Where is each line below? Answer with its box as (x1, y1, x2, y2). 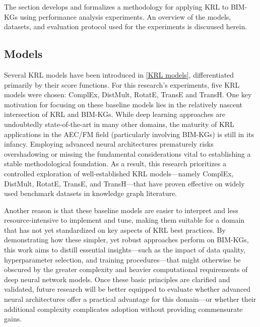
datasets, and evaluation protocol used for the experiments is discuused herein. (4, 21, 247, 32)
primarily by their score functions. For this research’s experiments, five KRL (4, 79, 240, 90)
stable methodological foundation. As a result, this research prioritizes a (4, 158, 226, 169)
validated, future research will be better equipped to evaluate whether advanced (4, 284, 251, 294)
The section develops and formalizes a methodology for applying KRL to (4, 2, 229, 12)
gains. (4, 313, 22, 324)
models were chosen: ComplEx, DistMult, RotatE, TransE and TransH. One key (4, 89, 252, 100)
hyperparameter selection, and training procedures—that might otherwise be (4, 254, 241, 265)
